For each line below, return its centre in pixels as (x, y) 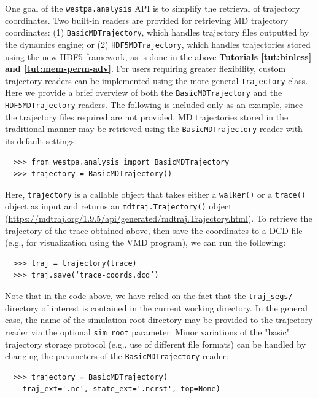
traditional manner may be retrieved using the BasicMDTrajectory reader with (154, 129)
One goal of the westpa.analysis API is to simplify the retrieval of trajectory (153, 8)
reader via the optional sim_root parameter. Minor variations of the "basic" (148, 331)
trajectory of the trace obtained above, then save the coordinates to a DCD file (154, 230)
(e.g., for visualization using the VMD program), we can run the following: (145, 242)
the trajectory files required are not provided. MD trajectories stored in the (147, 116)
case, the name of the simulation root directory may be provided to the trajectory (159, 320)
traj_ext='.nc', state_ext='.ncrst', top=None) (121, 389)
